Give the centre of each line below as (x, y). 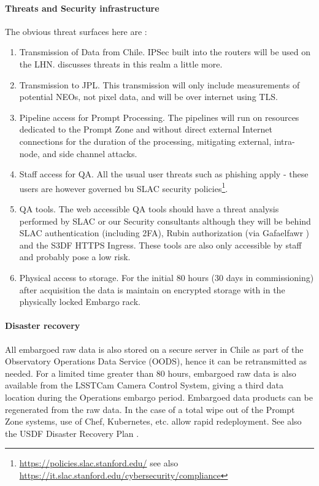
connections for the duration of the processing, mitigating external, (145, 141)
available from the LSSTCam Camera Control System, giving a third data (144, 385)
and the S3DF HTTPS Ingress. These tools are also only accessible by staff (160, 245)
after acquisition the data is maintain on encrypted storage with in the (152, 289)
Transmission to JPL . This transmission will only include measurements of (159, 84)
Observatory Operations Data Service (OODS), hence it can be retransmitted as (156, 361)
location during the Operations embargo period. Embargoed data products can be (159, 397)
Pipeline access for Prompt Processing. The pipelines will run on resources (159, 117)
